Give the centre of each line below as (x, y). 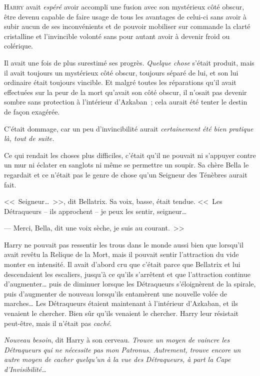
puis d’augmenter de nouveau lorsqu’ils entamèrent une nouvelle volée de (116, 293)
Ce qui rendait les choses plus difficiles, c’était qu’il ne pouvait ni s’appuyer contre (130, 155)
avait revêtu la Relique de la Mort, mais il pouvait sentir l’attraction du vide (121, 254)
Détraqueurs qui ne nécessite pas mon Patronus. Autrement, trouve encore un (122, 349)
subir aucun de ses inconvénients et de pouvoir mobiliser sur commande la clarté (127, 26)
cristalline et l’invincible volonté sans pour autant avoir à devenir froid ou (117, 36)
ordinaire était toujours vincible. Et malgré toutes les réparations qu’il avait (120, 82)
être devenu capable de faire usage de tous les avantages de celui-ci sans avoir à (125, 16)
